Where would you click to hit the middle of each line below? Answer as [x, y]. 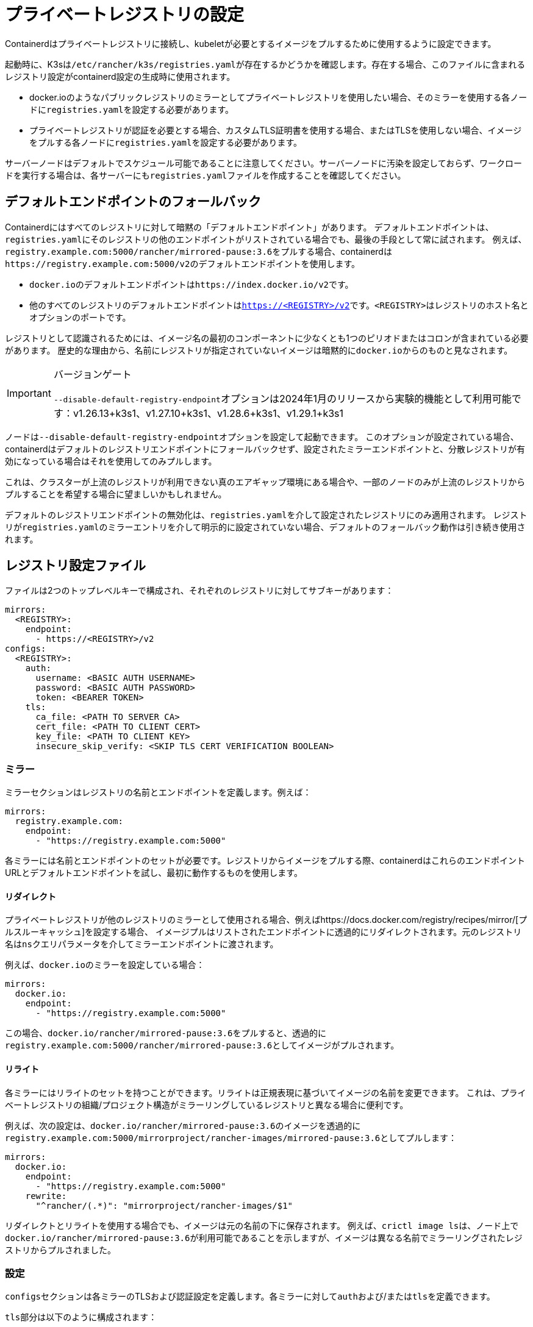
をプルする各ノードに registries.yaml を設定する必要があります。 [166, 142]
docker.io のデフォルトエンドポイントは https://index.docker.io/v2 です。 [191, 284]
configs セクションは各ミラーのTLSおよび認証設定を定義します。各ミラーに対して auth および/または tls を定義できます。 [250, 1297]
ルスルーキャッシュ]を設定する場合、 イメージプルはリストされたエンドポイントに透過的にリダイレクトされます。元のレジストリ [263, 932]
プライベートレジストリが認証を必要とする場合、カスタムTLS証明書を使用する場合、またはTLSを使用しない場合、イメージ [276, 130]
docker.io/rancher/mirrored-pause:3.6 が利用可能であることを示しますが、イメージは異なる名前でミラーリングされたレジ [264, 1237]
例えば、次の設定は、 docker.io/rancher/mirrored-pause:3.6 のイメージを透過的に [183, 1125]
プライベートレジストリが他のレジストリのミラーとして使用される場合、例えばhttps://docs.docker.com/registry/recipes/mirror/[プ [266, 920]
